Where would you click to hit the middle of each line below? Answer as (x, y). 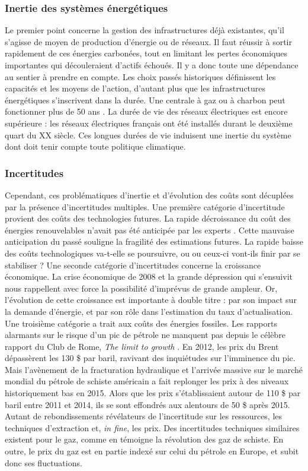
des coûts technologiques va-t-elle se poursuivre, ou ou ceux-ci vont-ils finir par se (153, 253)
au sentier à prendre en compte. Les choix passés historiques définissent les (140, 76)
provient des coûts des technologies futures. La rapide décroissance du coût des (148, 218)
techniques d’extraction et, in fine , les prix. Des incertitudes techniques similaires (152, 427)
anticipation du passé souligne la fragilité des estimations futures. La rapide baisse (154, 241)
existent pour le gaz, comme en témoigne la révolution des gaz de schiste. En (144, 439)
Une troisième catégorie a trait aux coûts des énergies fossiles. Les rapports (141, 323)
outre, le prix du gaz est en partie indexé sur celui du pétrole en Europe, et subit (152, 451)
